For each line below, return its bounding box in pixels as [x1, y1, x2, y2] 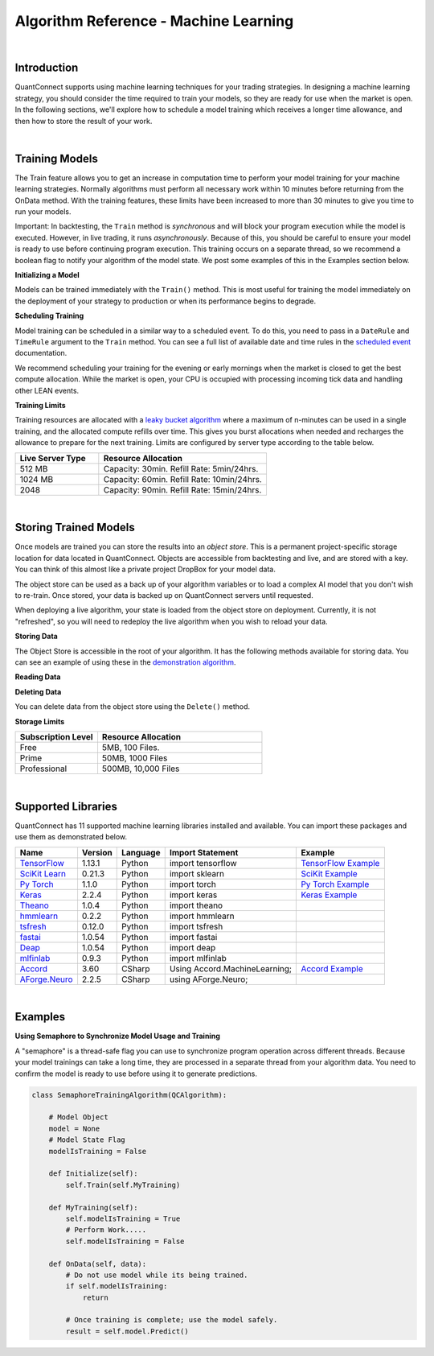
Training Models [14, 151, 98, 165]
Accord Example [301, 962, 363, 974]
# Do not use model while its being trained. [65, 1270, 248, 1280]
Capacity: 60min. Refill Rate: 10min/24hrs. [103, 473, 263, 484]
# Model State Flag [48, 1135, 126, 1144]
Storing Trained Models [14, 521, 136, 534]
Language [121, 847, 161, 858]
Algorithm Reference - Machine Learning [14, 12, 294, 30]
